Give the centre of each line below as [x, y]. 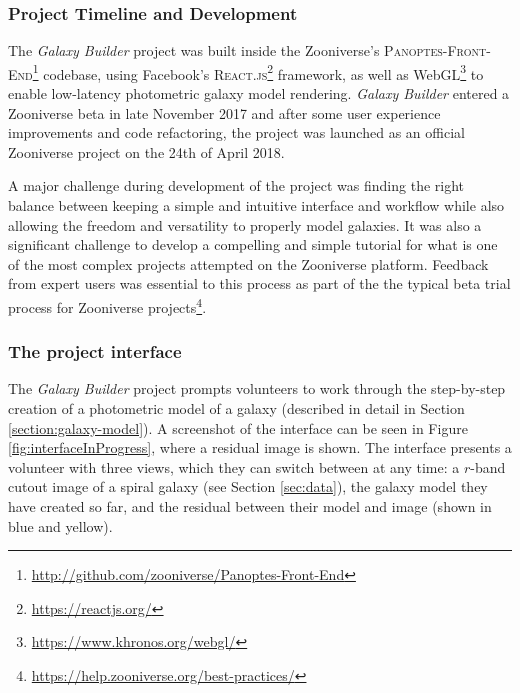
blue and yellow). [60, 525]
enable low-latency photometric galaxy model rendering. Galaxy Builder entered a [259, 93]
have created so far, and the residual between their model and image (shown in [250, 506]
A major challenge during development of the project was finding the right [236, 185]
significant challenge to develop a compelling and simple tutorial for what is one [253, 244]
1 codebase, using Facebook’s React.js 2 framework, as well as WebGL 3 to [258, 72]
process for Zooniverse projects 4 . [107, 305]
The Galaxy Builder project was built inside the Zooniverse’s [194, 50]
